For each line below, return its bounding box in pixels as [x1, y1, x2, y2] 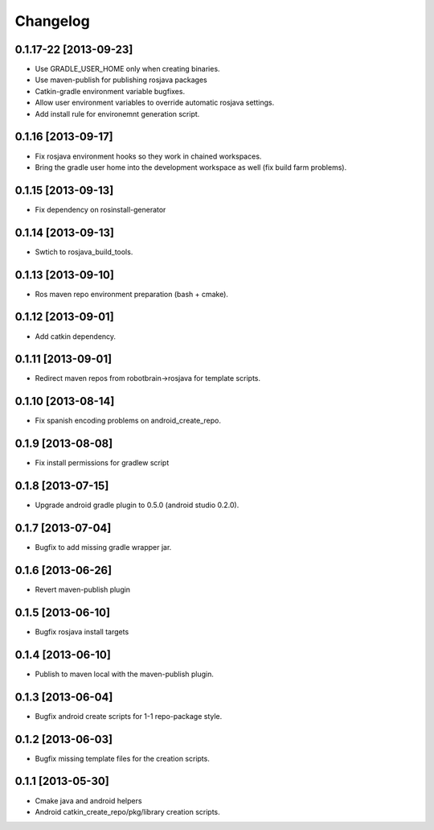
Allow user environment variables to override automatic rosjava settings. [35, 97, 275, 108]
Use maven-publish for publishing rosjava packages [35, 75, 208, 85]
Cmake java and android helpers [35, 795, 142, 805]
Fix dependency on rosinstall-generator [35, 204, 166, 214]
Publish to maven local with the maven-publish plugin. [35, 669, 215, 679]
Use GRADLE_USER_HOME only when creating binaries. [35, 64, 220, 74]
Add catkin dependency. [35, 331, 117, 341]
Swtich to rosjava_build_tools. [35, 246, 133, 257]
